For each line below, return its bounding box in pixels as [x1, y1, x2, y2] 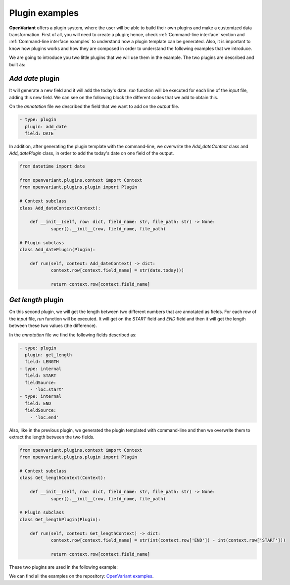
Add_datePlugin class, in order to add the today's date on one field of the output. [9, 150, 174, 156]
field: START [25, 373, 56, 378]
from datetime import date [19, 163, 85, 169]
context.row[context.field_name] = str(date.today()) [50, 267, 184, 273]
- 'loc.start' [30, 386, 64, 392]
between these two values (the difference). [9, 322, 97, 329]
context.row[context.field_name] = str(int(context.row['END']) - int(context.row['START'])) [50, 537, 286, 543]
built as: [9, 61, 26, 67]
